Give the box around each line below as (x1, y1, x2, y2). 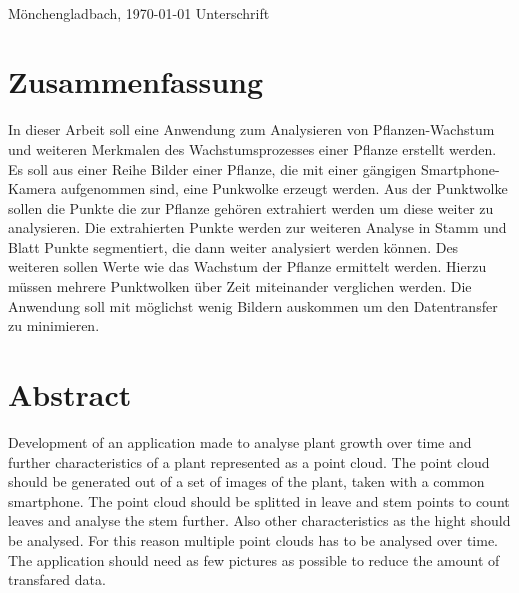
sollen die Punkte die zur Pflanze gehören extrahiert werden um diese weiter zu (8, 197, 494, 218)
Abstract (8, 374, 132, 415)
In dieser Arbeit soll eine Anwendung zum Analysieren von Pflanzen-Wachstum (8, 119, 495, 140)
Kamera (8, 178, 57, 199)
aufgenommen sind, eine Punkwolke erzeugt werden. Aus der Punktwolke (60, 178, 508, 199)
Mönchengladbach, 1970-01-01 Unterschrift (8, 2, 270, 23)
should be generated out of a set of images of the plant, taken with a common (8, 471, 485, 492)
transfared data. (8, 569, 106, 590)
